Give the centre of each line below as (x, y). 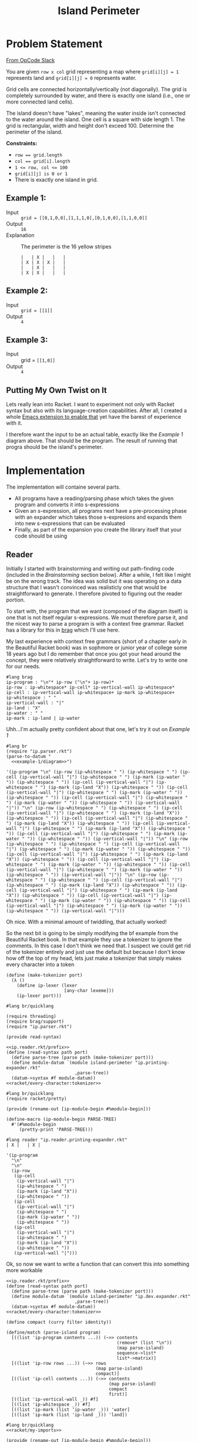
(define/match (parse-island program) (54, 1332)
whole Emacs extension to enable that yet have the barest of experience (94, 417)
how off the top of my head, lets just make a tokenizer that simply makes (94, 958)
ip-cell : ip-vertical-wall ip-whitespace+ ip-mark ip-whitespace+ (91, 692)
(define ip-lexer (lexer (47, 985)
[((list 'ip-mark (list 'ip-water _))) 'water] (71, 1410)
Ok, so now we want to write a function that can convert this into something (98, 1264)
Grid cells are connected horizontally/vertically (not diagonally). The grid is (96, 89)
